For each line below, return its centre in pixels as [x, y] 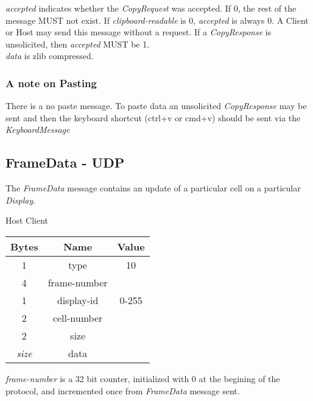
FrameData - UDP [65, 162]
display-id [78, 300]
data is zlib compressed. [50, 56]
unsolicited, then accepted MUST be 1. [78, 44]
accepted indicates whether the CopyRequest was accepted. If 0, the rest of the [151, 8]
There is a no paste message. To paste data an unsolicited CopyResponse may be [156, 106]
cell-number [78, 318]
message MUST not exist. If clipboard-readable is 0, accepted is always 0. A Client [157, 20]
